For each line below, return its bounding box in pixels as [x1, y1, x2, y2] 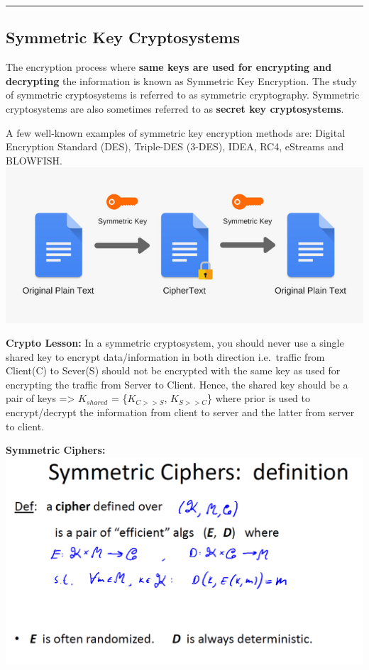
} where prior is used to [207, 391, 310, 406]
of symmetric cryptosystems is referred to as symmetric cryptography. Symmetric [6, 87, 360, 102]
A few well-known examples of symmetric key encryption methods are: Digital [6, 125, 346, 140]
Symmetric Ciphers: [6, 442, 106, 457]
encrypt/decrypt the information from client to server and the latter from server [6, 405, 355, 420]
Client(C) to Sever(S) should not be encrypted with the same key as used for [6, 363, 341, 378]
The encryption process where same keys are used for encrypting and [6, 60, 332, 74]
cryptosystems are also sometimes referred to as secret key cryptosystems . [6, 101, 344, 116]
